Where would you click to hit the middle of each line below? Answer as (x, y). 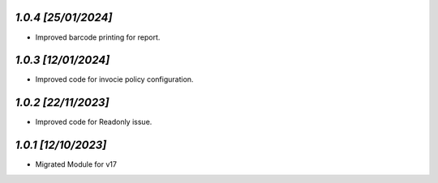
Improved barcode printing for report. (98, 37)
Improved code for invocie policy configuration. (114, 79)
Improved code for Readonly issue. (94, 122)
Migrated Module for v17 (76, 164)
